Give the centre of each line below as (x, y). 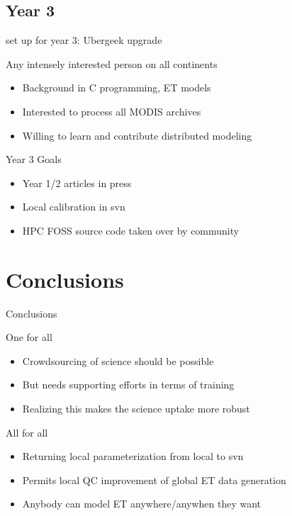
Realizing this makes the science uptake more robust (136, 409)
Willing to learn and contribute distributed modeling (137, 135)
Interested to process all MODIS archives (112, 111)
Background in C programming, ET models (117, 88)
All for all (27, 432)
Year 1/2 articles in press (77, 183)
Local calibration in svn (74, 207)
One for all (29, 337)
